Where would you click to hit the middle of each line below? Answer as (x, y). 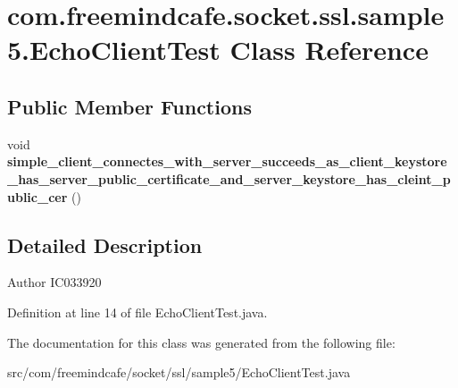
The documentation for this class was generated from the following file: (201, 342)
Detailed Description (105, 245)
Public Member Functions (129, 106)
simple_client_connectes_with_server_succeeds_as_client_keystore (227, 161)
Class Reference (329, 50)
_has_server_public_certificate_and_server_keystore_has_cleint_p (229, 178)
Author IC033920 (54, 282)
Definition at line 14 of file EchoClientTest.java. (137, 312)
